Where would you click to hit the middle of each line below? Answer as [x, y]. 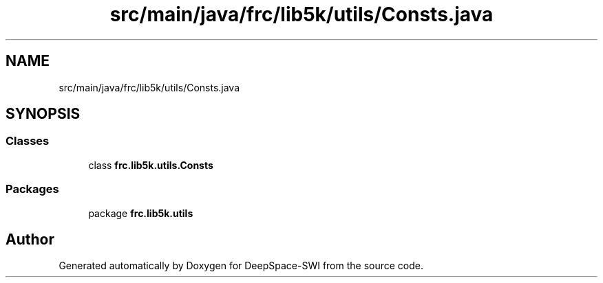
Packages [32, 189]
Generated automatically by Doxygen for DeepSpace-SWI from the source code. [241, 266]
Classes [28, 141]
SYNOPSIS [43, 114]
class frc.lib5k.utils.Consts [151, 165]
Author [30, 239]
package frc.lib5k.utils [141, 213]
